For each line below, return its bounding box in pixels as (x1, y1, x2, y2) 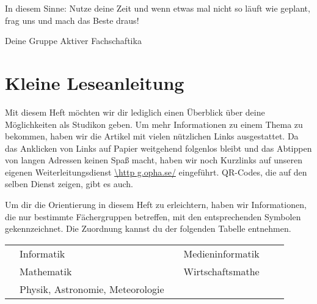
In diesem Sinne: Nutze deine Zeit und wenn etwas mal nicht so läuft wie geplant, (5, 2, 310, 14)
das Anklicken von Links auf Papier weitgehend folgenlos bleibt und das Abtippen (5, 141, 312, 154)
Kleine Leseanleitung (5, 70, 184, 95)
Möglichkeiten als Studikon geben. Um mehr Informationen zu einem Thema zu (5, 117, 303, 130)
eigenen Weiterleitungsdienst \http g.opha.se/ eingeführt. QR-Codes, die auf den (5, 165, 307, 178)
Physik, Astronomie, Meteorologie (20, 281, 164, 296)
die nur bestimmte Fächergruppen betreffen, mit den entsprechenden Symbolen (5, 210, 301, 223)
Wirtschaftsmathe (183, 264, 260, 278)
